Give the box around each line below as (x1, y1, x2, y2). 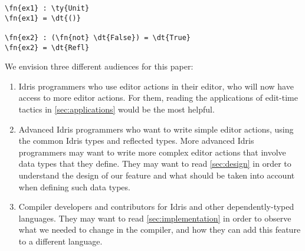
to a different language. (18, 235, 103, 247)
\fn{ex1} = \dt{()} (5, 14, 81, 22)
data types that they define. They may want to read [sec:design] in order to (18, 157, 291, 170)
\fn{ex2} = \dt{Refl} (5, 43, 90, 52)
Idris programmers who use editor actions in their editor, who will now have (18, 80, 294, 92)
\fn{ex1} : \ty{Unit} (5, 4, 90, 12)
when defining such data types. (18, 180, 130, 193)
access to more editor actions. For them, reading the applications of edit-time (18, 91, 298, 104)
